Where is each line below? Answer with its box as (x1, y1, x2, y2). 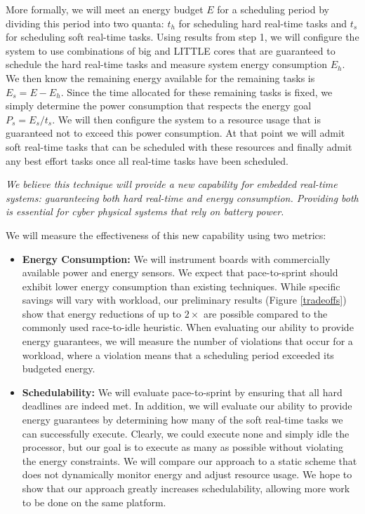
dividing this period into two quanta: (6, 15, 164, 30)
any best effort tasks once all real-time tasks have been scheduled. (6, 153, 288, 168)
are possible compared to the (203, 306, 328, 320)
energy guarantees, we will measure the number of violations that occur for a (22, 334, 353, 349)
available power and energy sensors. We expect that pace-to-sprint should (22, 265, 338, 280)
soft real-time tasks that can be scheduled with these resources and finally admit (6, 139, 352, 154)
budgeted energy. (22, 361, 95, 376)
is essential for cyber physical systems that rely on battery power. (6, 204, 284, 219)
